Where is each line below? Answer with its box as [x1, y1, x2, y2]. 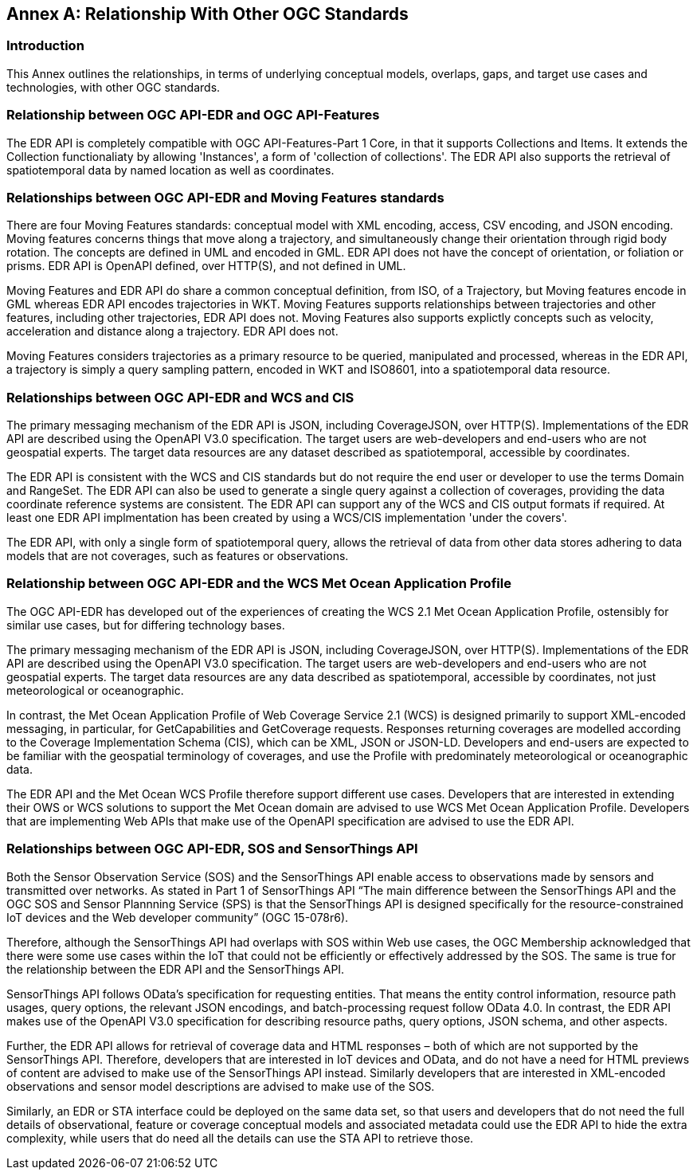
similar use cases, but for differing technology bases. [6, 617, 285, 632]
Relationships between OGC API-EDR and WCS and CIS [6, 389, 354, 406]
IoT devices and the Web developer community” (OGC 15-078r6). [6, 910, 349, 924]
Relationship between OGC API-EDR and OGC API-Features [6, 107, 380, 123]
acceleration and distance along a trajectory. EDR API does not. [6, 324, 339, 339]
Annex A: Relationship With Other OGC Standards [6, 4, 409, 24]
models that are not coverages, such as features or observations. [6, 549, 349, 563]
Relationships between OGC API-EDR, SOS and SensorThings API [6, 841, 418, 857]
